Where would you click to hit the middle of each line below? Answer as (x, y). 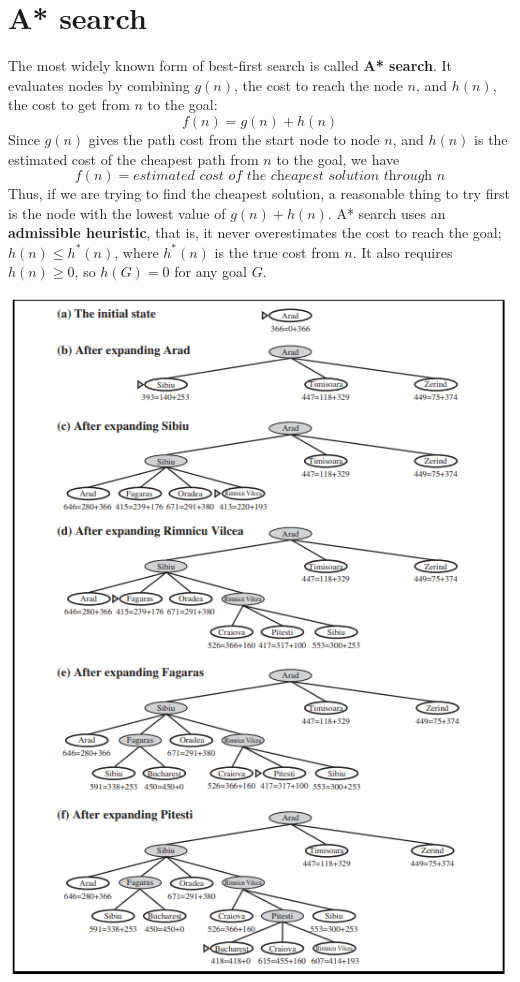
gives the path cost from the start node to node (234, 138)
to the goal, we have (338, 158)
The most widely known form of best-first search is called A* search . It (230, 65)
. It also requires (402, 251)
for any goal (210, 271)
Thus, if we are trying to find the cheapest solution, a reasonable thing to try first (259, 193)
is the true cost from (277, 251)
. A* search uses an (386, 212)
